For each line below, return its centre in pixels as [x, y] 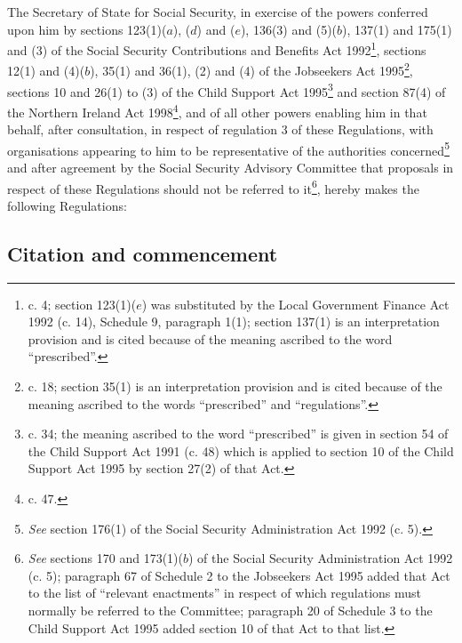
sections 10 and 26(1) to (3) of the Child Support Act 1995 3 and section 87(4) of [227, 90]
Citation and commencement [143, 253]
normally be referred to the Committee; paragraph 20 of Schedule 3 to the [230, 610]
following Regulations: [67, 205]
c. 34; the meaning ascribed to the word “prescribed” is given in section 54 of [238, 434]
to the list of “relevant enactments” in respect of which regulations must [225, 593]
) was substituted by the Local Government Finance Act [295, 304]
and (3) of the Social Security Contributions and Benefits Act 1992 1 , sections [217, 48]
